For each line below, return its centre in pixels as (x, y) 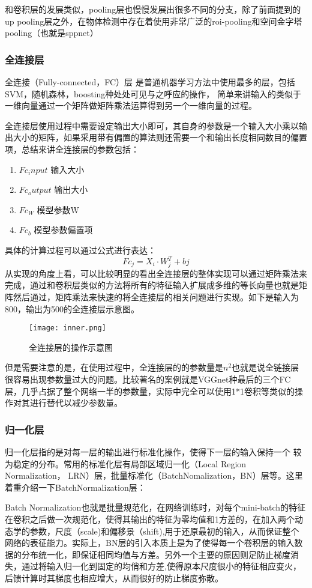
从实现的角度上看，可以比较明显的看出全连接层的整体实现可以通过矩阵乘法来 (156, 273)
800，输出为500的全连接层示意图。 (72, 308)
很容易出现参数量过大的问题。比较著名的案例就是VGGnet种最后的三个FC (148, 379)
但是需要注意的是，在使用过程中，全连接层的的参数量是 (114, 367)
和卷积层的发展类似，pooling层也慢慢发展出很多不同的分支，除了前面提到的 (153, 9)
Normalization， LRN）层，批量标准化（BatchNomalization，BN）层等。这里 (154, 475)
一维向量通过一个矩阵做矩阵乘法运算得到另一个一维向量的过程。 (131, 105)
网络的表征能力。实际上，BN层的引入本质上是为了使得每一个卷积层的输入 (150, 543)
